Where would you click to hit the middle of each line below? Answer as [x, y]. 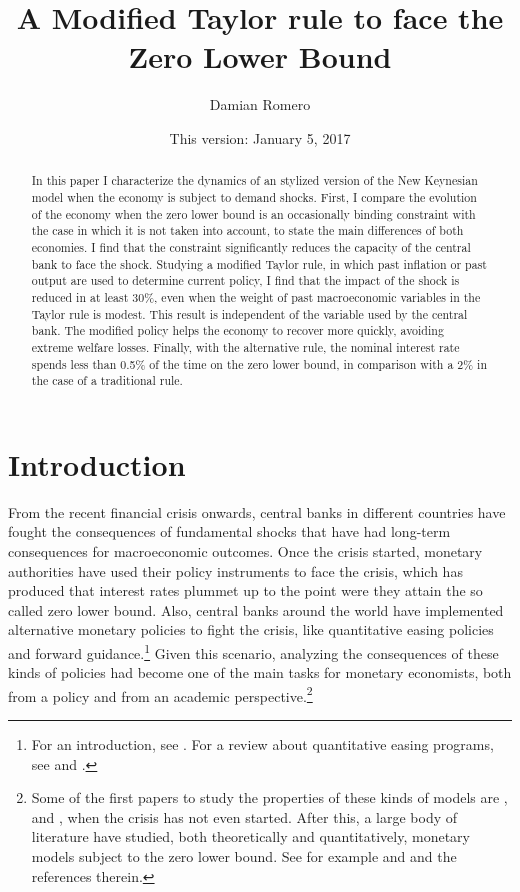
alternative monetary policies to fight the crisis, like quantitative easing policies [251, 629]
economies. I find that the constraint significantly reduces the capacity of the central [251, 246]
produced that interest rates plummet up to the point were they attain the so [245, 590]
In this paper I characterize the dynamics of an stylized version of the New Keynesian [254, 180]
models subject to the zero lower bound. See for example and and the [244, 855]
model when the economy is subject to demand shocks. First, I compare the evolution [254, 196]
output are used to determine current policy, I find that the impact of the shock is [245, 280]
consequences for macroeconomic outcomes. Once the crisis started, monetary [245, 550]
